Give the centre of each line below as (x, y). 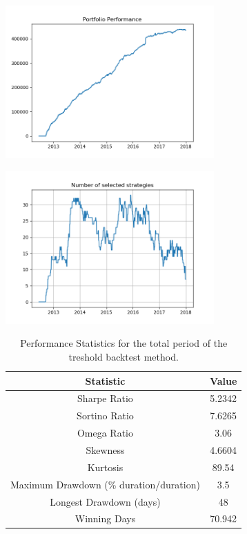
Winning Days (105, 518)
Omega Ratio (105, 433)
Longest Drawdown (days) (105, 501)
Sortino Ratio (105, 416)
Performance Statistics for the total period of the (124, 343)
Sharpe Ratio (105, 398)
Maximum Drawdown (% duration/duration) (105, 484)
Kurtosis (105, 467)
